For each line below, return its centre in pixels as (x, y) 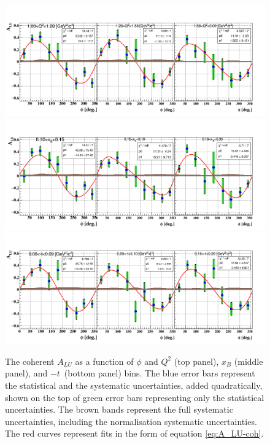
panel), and (26, 373)
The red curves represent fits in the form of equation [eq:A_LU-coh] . (134, 433)
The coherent (30, 361)
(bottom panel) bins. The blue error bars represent (160, 373)
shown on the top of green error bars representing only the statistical (135, 397)
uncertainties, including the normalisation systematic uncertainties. (131, 421)
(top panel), (196, 361)
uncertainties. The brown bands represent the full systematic (119, 409)
